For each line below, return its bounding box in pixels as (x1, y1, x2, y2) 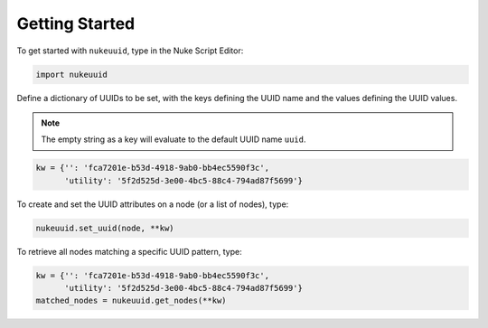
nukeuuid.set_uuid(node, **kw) (35, 222, 175, 233)
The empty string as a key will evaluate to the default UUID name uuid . (41, 134, 306, 145)
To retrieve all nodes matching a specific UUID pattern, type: (16, 246, 243, 257)
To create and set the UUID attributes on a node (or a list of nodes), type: (16, 199, 289, 210)
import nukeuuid (35, 69, 108, 80)
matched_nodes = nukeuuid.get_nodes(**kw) (35, 295, 227, 306)
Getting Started (16, 14, 136, 33)
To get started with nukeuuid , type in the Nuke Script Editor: (16, 45, 244, 56)
